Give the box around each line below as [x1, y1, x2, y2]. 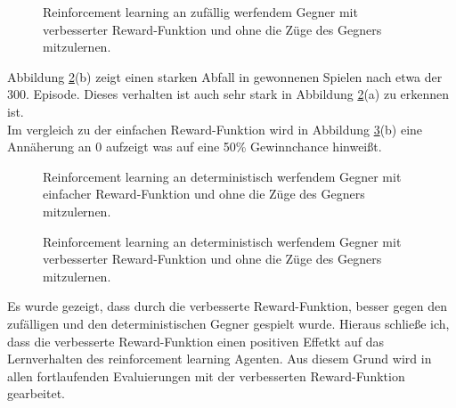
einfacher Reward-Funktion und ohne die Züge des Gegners [43, 184, 365, 203]
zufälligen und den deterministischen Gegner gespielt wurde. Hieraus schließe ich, [7, 314, 450, 332]
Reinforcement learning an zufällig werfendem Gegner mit [43, 3, 358, 20]
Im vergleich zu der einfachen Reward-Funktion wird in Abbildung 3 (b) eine [7, 119, 423, 138]
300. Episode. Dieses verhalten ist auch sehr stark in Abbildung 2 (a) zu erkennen [7, 85, 450, 103]
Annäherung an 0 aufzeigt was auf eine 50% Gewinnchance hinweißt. [7, 137, 382, 156]
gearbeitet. [7, 384, 65, 403]
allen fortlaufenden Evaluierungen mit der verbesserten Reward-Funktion [7, 366, 405, 385]
